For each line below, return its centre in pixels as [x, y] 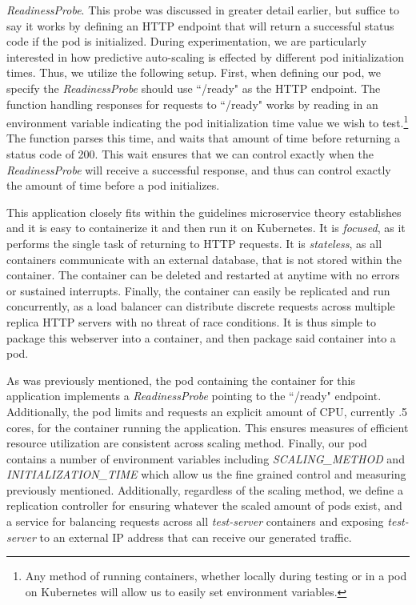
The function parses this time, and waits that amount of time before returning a [204, 138]
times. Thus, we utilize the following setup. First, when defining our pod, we [194, 72]
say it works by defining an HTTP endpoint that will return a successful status [200, 25]
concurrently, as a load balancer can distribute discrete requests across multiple [201, 306]
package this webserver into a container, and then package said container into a [201, 337]
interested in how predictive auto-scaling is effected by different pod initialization [205, 56]
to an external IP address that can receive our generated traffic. [196, 537]
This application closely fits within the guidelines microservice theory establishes [204, 212]
